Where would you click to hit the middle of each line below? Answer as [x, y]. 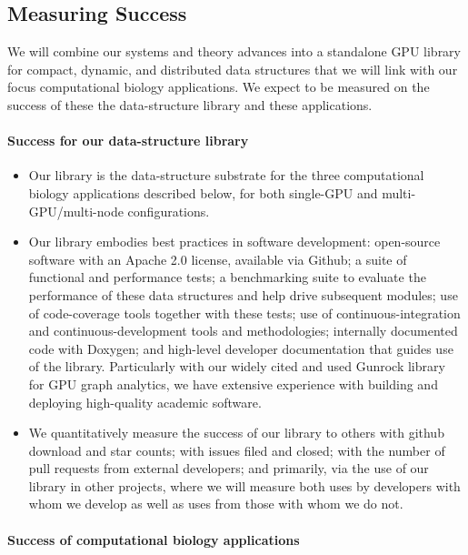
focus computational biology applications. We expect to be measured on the [219, 87]
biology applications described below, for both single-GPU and [203, 192]
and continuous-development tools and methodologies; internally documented [243, 331]
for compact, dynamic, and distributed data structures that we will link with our [233, 69]
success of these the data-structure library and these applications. [190, 104]
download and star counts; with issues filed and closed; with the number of [237, 450]
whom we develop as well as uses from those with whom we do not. [216, 504]
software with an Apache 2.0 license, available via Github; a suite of [218, 259]
